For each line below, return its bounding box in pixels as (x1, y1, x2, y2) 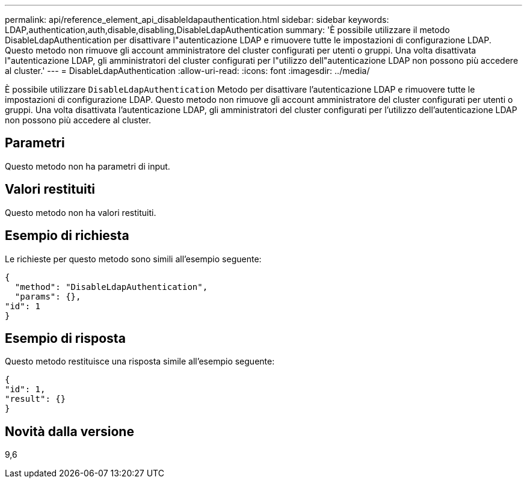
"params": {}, (14, 291, 81, 301)
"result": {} (5, 394, 66, 404)
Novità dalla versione (5, 423, 134, 439)
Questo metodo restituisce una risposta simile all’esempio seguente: (5, 356, 275, 367)
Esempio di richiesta (5, 228, 129, 244)
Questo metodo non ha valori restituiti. (5, 207, 156, 218)
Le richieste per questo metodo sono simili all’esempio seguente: (5, 253, 262, 264)
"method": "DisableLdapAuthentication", (14, 281, 208, 292)
